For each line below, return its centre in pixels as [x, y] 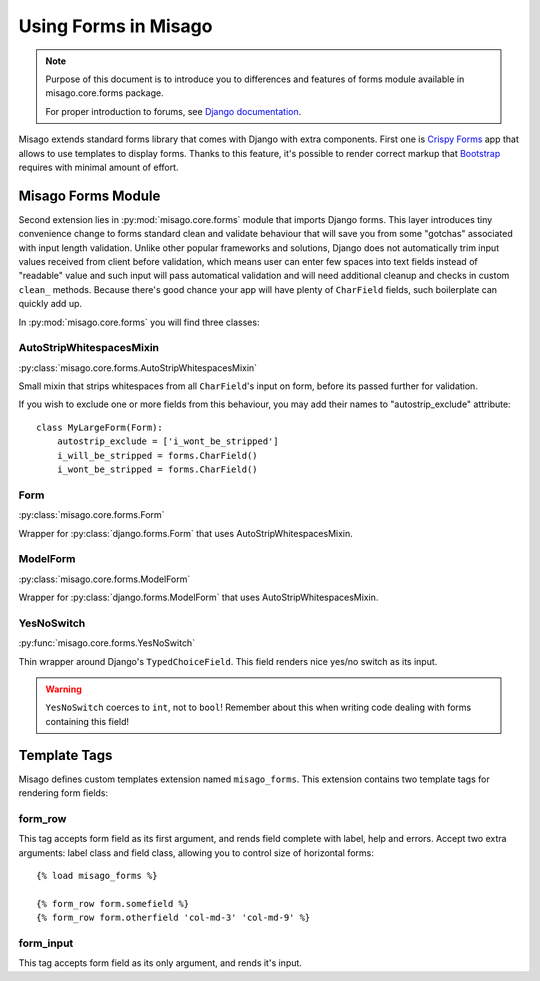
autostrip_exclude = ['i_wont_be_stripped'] [167, 441]
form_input [46, 943]
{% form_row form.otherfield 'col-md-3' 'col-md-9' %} [173, 918]
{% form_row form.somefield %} [113, 903]
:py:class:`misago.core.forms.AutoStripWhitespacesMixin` [138, 367]
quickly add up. [50, 304]
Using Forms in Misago [115, 26]
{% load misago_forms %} [97, 875]
